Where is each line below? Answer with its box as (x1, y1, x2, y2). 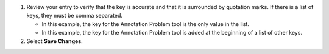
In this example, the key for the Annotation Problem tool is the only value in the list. (41, 20, 249, 27)
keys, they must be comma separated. (26, 12, 123, 19)
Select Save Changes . (26, 37, 83, 45)
